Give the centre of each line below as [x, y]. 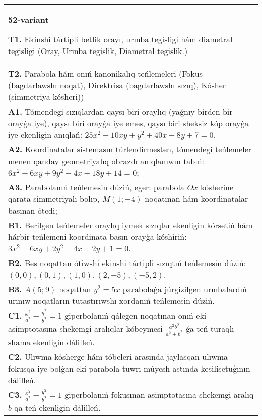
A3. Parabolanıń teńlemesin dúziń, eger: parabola [96, 187]
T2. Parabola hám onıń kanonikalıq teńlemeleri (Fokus [106, 73]
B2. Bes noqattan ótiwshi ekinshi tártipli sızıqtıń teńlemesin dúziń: [127, 263]
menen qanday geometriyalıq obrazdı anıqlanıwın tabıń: [106, 161]
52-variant [28, 19]
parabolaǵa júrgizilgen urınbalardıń [185, 289]
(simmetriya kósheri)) [46, 97]
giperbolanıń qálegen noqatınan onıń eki [136, 315]
